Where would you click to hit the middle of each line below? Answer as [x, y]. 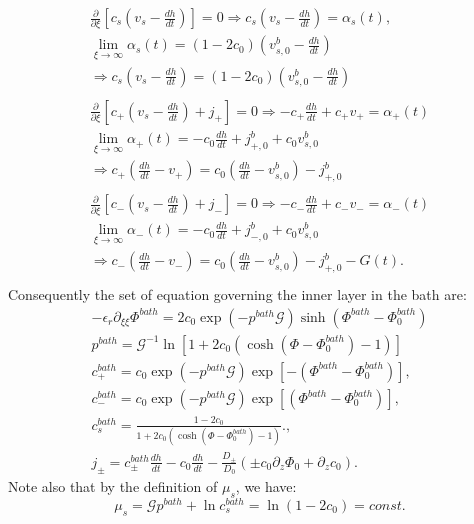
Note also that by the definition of [113, 486]
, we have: [266, 486]
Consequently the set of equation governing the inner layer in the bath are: [237, 294]
